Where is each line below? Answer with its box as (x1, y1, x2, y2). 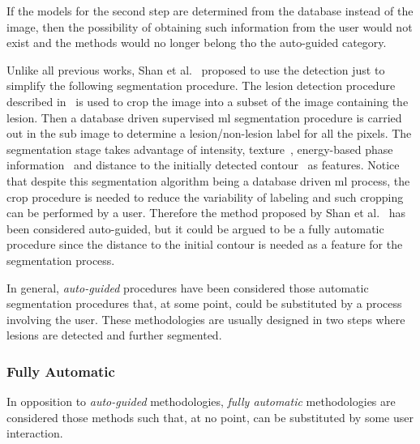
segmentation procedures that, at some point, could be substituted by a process (6, 295, 402, 312)
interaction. (6, 425, 63, 442)
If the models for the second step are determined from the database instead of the (6, 2, 414, 19)
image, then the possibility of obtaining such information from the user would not (6, 18, 413, 35)
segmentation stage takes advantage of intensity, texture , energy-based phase (6, 140, 393, 157)
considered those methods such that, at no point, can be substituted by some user (6, 408, 414, 425)
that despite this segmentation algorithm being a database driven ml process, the (6, 172, 410, 189)
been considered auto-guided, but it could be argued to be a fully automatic (6, 220, 384, 237)
